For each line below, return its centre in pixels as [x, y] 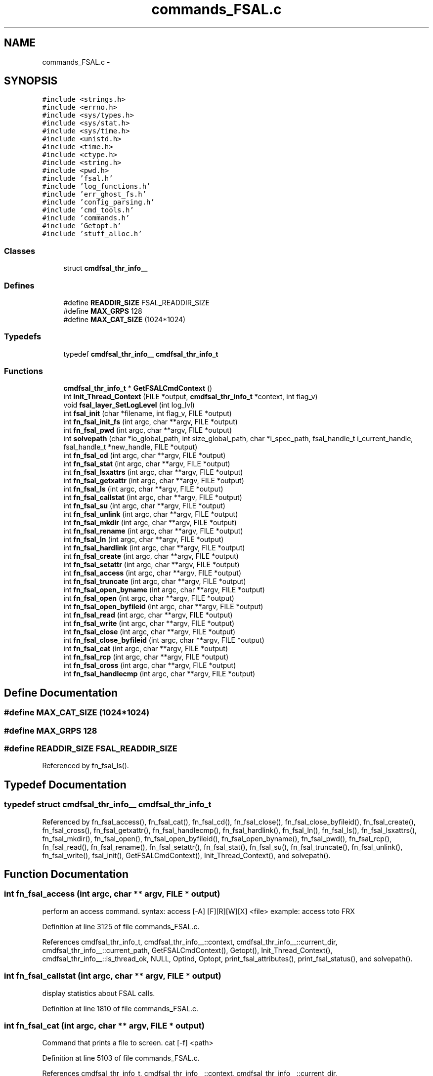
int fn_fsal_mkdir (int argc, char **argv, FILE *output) [150, 523]
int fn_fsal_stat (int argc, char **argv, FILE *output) [147, 464]
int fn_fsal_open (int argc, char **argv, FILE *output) [149, 598]
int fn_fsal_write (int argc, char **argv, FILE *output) [149, 623]
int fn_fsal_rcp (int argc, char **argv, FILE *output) [146, 657]
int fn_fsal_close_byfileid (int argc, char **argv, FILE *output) [164, 640]
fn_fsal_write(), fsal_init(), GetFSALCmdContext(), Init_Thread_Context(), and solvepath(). [186, 855]
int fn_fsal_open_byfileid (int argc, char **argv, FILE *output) [163, 607]
